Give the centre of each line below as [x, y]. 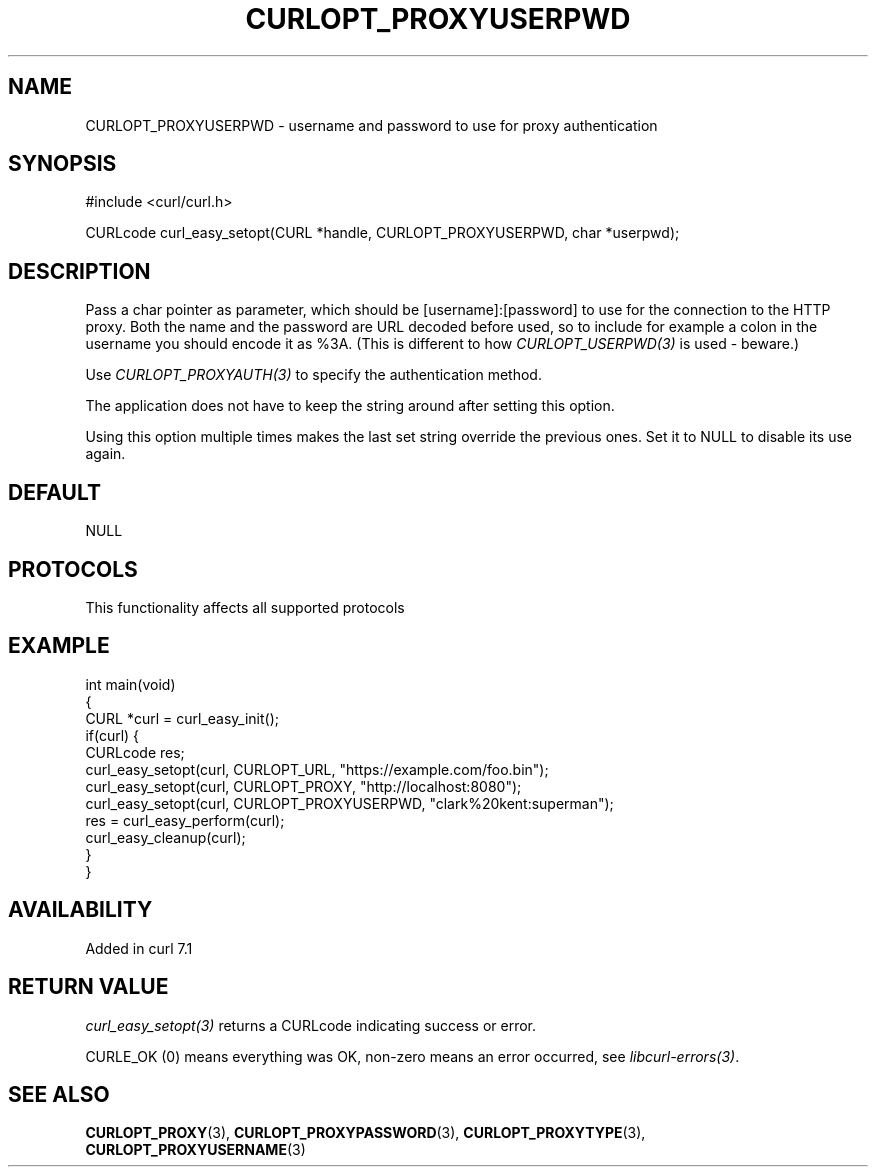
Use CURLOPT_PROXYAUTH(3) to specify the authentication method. [313, 375]
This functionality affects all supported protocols [245, 607]
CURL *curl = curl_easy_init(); [182, 718]
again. [105, 454]
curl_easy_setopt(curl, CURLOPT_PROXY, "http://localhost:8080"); [303, 786]
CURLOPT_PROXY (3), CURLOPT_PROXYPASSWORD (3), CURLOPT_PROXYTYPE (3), [365, 1133]
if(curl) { [112, 735]
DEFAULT [54, 492]
